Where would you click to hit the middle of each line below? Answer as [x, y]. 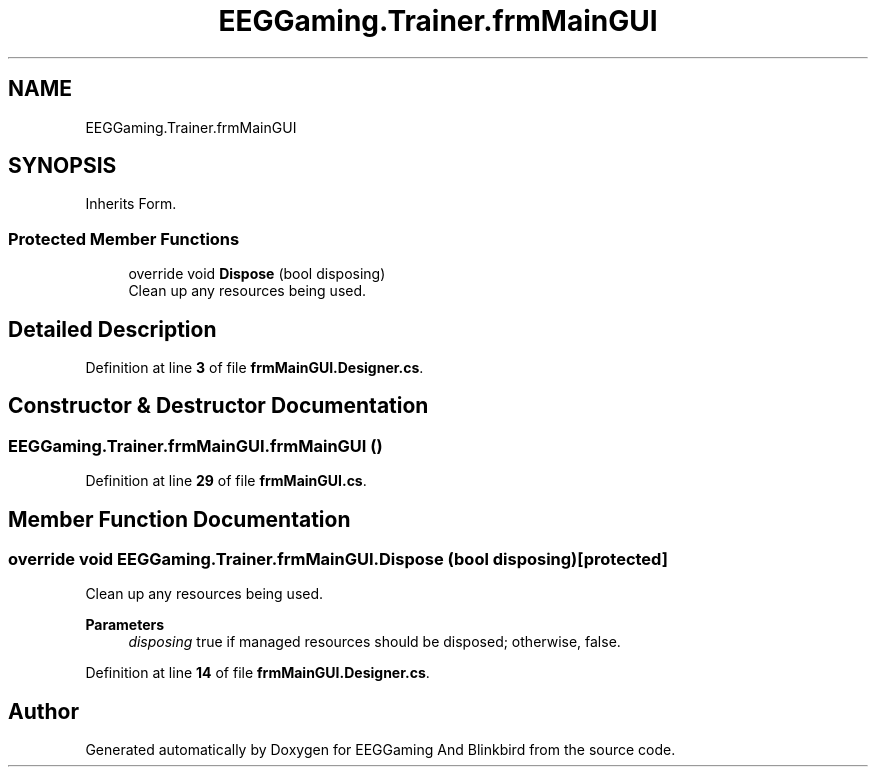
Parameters [125, 625]
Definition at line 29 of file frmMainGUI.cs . [226, 481]
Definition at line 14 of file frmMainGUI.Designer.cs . [257, 673]
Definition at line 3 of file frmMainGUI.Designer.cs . [254, 368]
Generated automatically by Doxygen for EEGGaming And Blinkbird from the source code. [380, 750]
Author [43, 711]
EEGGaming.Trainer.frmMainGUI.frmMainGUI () [195, 445]
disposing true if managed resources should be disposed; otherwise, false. [374, 642]
